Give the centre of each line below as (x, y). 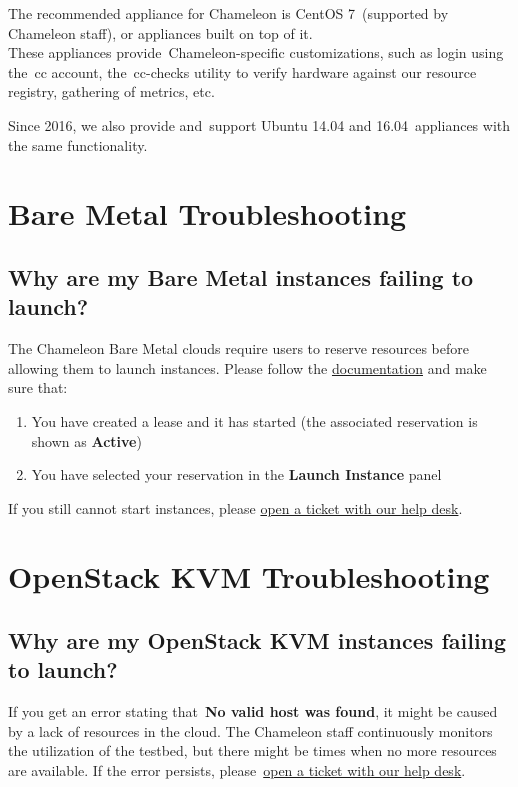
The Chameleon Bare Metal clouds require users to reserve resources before (238, 348)
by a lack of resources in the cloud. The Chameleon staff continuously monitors (250, 730)
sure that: (38, 387)
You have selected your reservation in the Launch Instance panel (236, 474)
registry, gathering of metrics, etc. (111, 91)
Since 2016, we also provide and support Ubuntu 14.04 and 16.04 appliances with (259, 124)
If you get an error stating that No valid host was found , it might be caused (253, 711)
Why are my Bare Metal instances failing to (241, 276)
